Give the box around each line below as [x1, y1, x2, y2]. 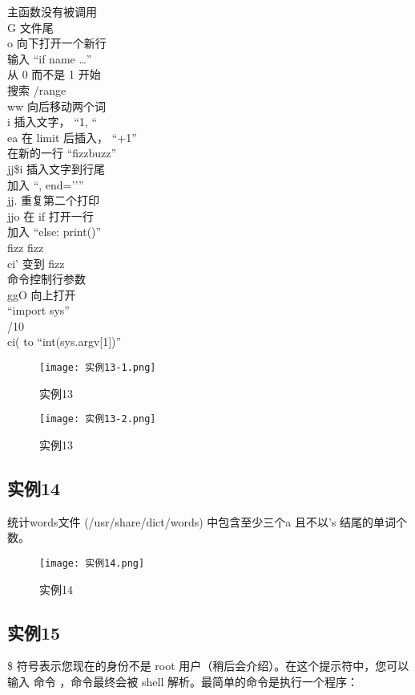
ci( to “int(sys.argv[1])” [7, 333, 122, 350]
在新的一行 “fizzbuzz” [7, 144, 117, 161]
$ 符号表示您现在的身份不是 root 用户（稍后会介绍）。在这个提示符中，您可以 [7, 657, 409, 674]
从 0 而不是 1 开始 [7, 66, 101, 83]
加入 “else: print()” [7, 223, 102, 240]
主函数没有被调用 [7, 3, 97, 19]
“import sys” [7, 302, 70, 319]
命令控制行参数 [7, 270, 86, 287]
